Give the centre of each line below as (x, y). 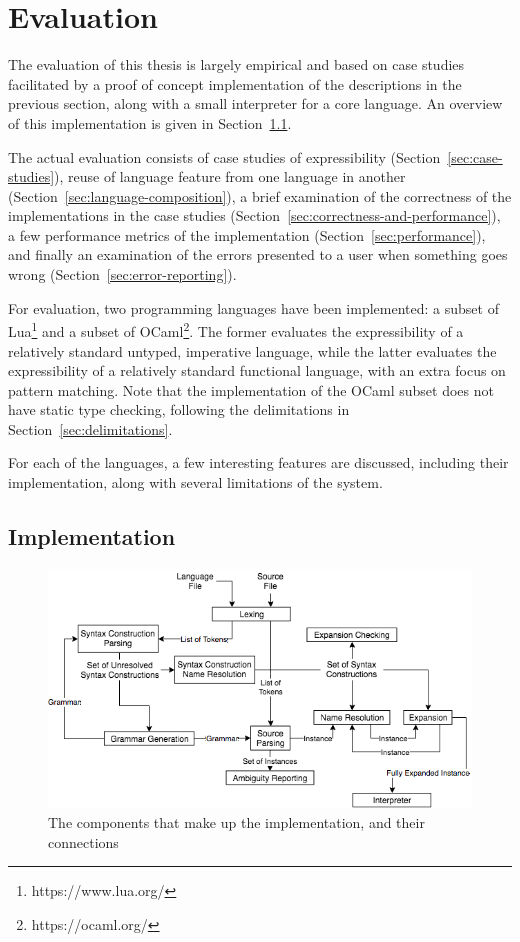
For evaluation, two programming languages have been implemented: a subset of (253, 307)
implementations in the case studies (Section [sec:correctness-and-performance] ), (254, 215)
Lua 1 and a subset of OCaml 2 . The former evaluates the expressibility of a (236, 329)
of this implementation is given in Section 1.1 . (150, 122)
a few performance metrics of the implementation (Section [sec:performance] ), (247, 234)
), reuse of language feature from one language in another (230, 176)
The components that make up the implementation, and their (236, 822)
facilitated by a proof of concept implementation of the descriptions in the (235, 83)
